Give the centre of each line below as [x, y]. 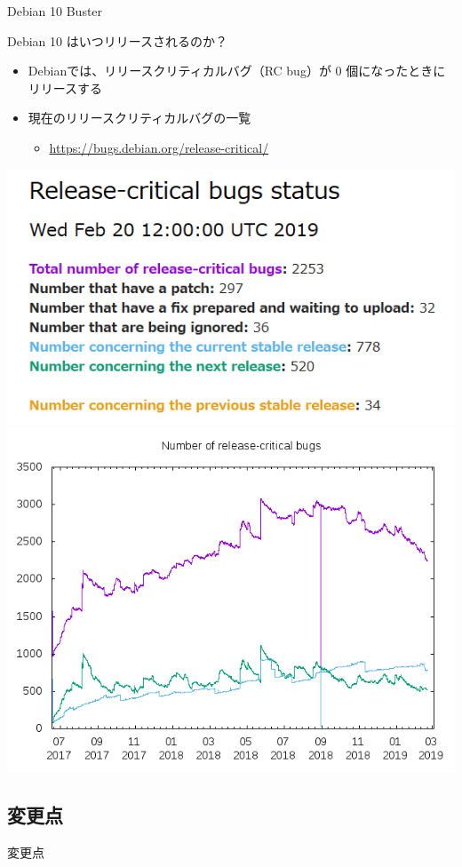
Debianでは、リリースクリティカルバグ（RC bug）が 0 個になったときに [237, 71]
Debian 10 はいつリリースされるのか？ [117, 40]
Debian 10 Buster [55, 11]
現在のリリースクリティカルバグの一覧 [139, 118]
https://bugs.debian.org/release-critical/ [159, 147]
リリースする [65, 87]
